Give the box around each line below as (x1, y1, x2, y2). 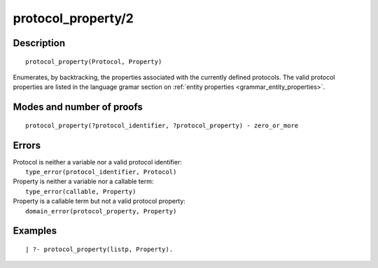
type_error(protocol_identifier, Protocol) (25, 168, 177, 176)
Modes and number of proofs (13, 101, 143, 113)
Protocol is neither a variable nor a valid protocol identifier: (13, 157, 182, 166)
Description (13, 37, 66, 49)
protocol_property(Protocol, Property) (25, 57, 162, 66)
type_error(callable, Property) (25, 188, 136, 195)
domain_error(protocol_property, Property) (25, 207, 177, 215)
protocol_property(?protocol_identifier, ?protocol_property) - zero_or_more (25, 121, 299, 129)
